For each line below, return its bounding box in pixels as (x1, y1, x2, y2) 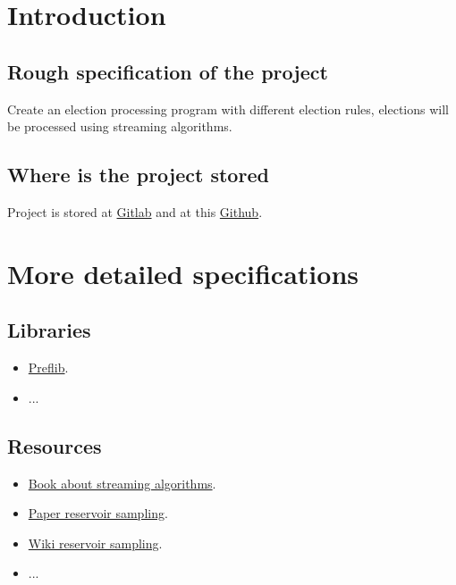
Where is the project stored (7, 161, 269, 188)
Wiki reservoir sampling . (28, 533, 163, 552)
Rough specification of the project (7, 57, 328, 85)
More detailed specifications (7, 255, 359, 291)
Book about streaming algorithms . (28, 473, 216, 492)
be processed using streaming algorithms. (7, 117, 232, 136)
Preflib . (28, 358, 69, 377)
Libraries (7, 316, 91, 344)
